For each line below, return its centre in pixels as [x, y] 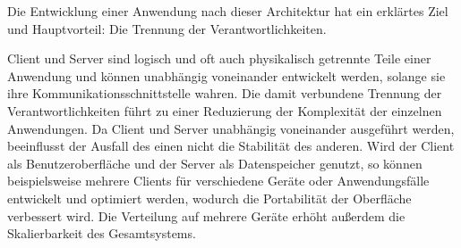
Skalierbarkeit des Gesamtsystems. [102, 233]
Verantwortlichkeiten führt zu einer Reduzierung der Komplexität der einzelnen [225, 110]
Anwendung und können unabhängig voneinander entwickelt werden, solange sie [226, 75]
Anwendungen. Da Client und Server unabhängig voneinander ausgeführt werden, [231, 128]
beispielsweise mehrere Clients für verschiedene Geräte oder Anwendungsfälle [218, 181]
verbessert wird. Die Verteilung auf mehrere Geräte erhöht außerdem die [206, 215]
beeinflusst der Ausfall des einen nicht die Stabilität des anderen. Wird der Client [231, 146]
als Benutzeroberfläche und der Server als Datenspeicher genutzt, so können [215, 163]
